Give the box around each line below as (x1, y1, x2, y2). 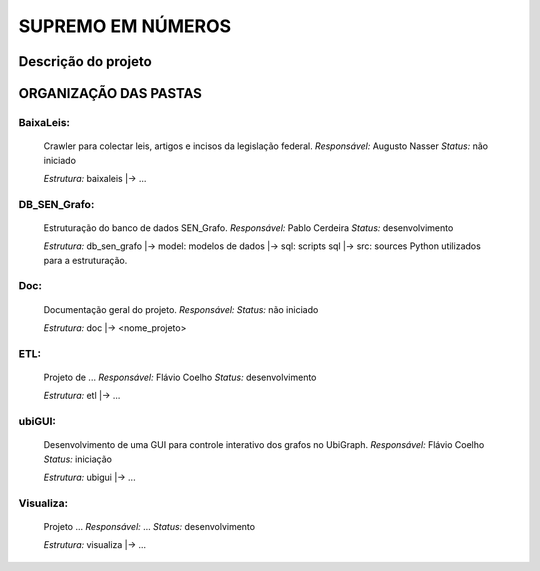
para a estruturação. (43, 254, 128, 266)
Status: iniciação (43, 453, 112, 465)
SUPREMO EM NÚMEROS (18, 15, 232, 37)
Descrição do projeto (18, 53, 152, 70)
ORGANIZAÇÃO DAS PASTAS (18, 85, 202, 102)
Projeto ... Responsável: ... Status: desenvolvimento (43, 521, 255, 533)
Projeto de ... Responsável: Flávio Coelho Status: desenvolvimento (43, 371, 317, 383)
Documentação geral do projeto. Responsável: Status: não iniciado (43, 303, 319, 315)
